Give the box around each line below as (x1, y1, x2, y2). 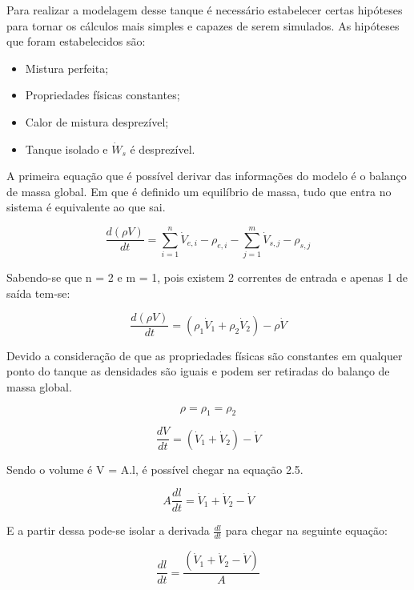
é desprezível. (130, 140, 195, 157)
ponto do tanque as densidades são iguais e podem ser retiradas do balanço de (6, 363, 390, 379)
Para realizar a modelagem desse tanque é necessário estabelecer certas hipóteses (6, 2, 403, 18)
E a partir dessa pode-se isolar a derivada (6, 522, 210, 539)
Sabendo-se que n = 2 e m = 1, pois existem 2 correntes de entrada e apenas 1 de (6, 269, 408, 286)
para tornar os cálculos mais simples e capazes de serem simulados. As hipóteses (6, 17, 400, 34)
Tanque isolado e (25, 140, 108, 157)
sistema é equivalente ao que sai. (6, 199, 166, 215)
